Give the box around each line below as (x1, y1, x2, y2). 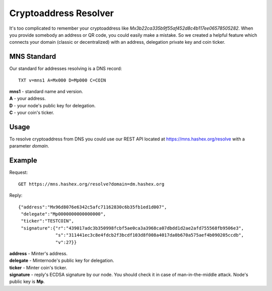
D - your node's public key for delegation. (9, 102, 96, 108)
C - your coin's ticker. (9, 110, 54, 116)
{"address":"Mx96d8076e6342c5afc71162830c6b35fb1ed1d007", (18, 204, 167, 210)
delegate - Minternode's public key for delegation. (9, 257, 114, 264)
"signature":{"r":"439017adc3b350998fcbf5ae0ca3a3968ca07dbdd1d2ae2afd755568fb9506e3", (21, 225, 244, 231)
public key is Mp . (9, 278, 45, 284)
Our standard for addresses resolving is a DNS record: (9, 65, 122, 71)
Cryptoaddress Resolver (9, 8, 114, 19)
